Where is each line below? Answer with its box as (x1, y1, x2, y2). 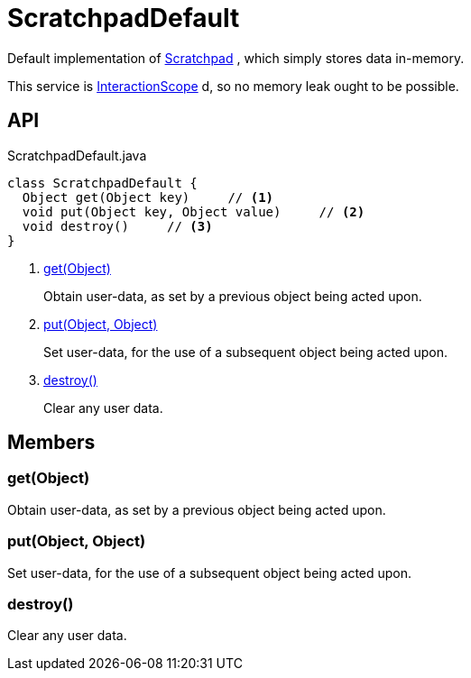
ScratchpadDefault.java (7, 147, 147, 163)
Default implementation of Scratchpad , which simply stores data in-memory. (7, 50, 465, 66)
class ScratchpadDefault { (7, 175, 198, 190)
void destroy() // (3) (22, 218, 213, 234)
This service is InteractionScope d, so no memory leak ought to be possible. (7, 78, 459, 94)
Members (7, 431, 96, 454)
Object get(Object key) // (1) (22, 189, 274, 205)
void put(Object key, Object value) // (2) (22, 204, 365, 219)
